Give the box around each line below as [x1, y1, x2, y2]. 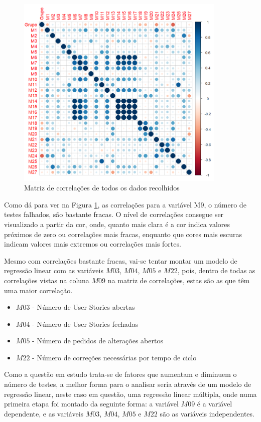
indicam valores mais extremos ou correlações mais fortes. [4, 239, 181, 249]
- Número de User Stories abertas [32, 302, 135, 312]
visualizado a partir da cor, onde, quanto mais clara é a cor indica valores [4, 219, 230, 229]
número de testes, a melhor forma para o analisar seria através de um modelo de [4, 379, 251, 389]
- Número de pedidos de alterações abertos [32, 335, 163, 346]
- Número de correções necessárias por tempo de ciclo [32, 352, 197, 362]
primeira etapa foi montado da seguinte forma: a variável [4, 398, 179, 409]
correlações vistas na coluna [4, 275, 89, 285]
